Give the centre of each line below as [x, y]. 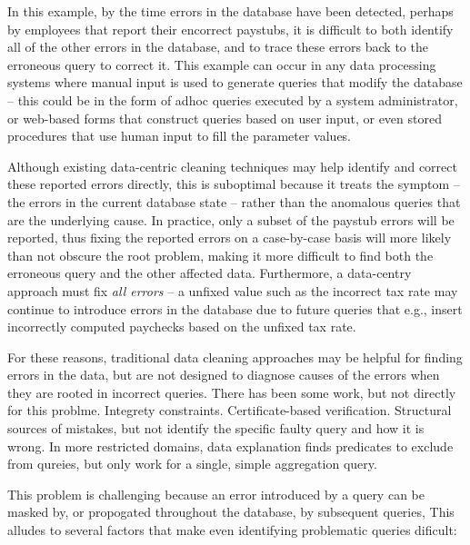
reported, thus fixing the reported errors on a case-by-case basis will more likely [230, 238]
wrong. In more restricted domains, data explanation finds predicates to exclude [230, 446]
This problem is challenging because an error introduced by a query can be [216, 494]
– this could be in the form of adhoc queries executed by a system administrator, [233, 99]
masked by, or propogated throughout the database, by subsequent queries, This [231, 512]
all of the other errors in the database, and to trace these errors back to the [218, 47]
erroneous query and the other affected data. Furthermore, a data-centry [210, 273]
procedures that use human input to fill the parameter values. [180, 136]
